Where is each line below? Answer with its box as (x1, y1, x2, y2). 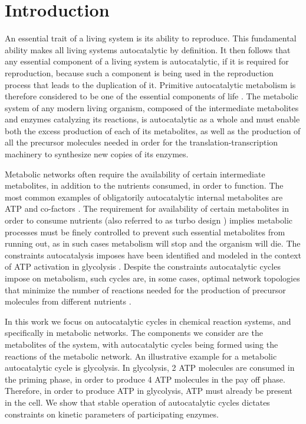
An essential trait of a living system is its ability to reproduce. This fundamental (5, 32, 297, 44)
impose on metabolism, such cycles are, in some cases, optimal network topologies (5, 272, 300, 284)
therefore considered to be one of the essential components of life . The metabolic (5, 90, 298, 102)
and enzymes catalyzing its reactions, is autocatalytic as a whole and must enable (5, 113, 300, 125)
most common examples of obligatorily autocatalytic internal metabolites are (5, 190, 283, 203)
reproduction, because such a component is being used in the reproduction (5, 66, 274, 79)
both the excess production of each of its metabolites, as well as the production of (5, 124, 301, 137)
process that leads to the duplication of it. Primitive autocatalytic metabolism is (5, 78, 296, 90)
